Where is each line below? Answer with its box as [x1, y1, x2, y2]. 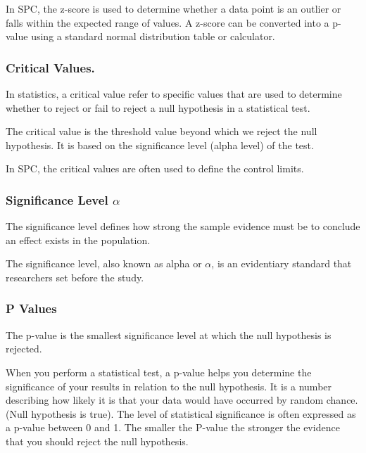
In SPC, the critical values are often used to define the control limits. [6, 161, 304, 176]
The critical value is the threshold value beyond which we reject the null [6, 124, 317, 139]
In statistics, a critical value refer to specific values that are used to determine [6, 87, 342, 101]
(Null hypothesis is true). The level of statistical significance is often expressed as [6, 406, 356, 421]
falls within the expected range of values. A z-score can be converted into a [6, 15, 329, 30]
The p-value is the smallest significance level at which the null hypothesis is [6, 327, 332, 342]
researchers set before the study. [6, 269, 144, 284]
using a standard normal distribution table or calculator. [31, 29, 275, 44]
